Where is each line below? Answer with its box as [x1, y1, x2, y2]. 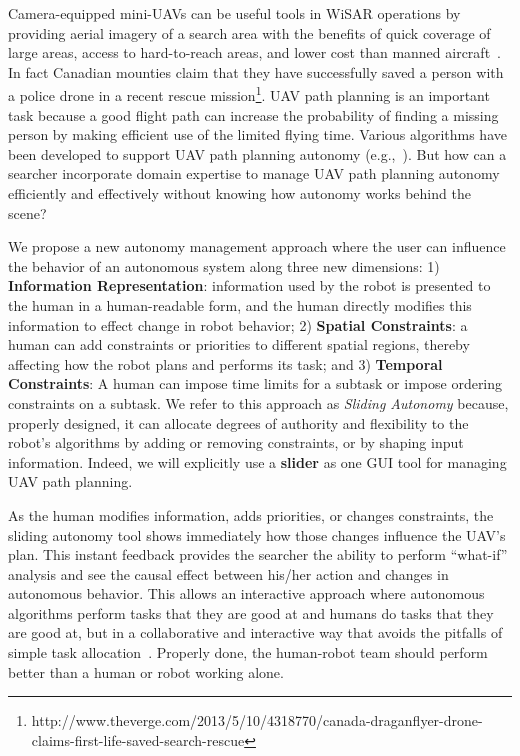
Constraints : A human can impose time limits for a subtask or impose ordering [8, 373, 503, 394]
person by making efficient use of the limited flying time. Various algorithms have [8, 124, 507, 145]
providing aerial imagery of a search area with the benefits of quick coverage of [8, 22, 491, 43]
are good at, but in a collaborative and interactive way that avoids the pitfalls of [8, 622, 503, 643]
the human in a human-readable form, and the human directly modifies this [8, 294, 472, 315]
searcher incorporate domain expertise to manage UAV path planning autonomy [8, 163, 500, 184]
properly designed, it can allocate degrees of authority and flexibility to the [8, 412, 469, 433]
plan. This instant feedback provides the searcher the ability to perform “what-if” [8, 544, 508, 565]
